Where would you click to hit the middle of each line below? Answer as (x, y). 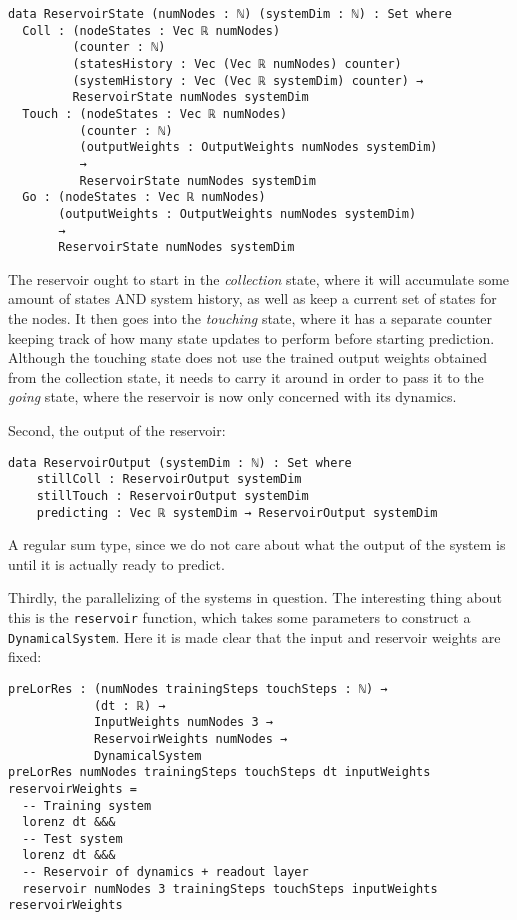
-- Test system (72, 838)
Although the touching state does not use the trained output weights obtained (248, 357)
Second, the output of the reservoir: (117, 430)
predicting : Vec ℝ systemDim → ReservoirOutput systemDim (237, 512)
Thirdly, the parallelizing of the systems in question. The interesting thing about (255, 597)
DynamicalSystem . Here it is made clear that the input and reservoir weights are (254, 636)
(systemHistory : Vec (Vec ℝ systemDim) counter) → (248, 80)
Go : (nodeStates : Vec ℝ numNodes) (144, 197)
